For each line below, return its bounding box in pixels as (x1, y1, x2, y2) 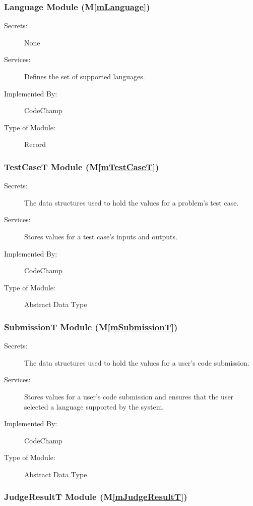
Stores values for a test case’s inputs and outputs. (24, 231, 177, 241)
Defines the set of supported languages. (24, 71, 145, 81)
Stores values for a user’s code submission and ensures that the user (24, 391, 234, 401)
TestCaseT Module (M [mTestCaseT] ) (4, 160, 159, 173)
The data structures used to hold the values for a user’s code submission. (24, 357, 249, 368)
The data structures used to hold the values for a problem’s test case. (24, 197, 239, 208)
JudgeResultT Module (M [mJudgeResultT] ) (4, 490, 187, 503)
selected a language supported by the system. (24, 401, 164, 412)
